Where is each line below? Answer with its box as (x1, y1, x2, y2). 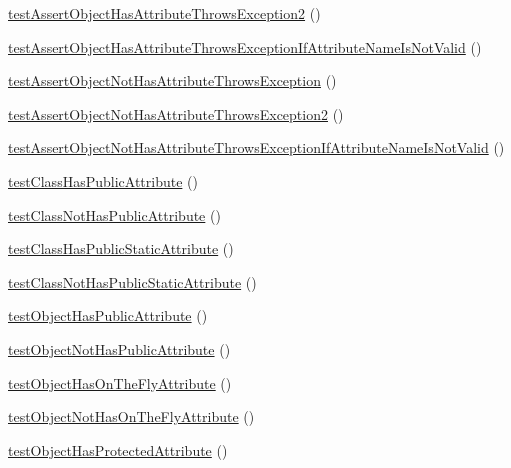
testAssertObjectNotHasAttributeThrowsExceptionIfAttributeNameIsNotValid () (8, 137, 505, 158)
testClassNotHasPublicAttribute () (8, 204, 221, 225)
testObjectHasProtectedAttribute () (8, 439, 228, 460)
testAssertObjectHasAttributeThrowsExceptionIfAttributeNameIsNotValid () (8, 36, 482, 57)
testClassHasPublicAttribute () (8, 170, 198, 191)
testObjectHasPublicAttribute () (8, 305, 208, 326)
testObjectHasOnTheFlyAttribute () (8, 372, 232, 393)
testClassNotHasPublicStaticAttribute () (8, 271, 257, 292)
